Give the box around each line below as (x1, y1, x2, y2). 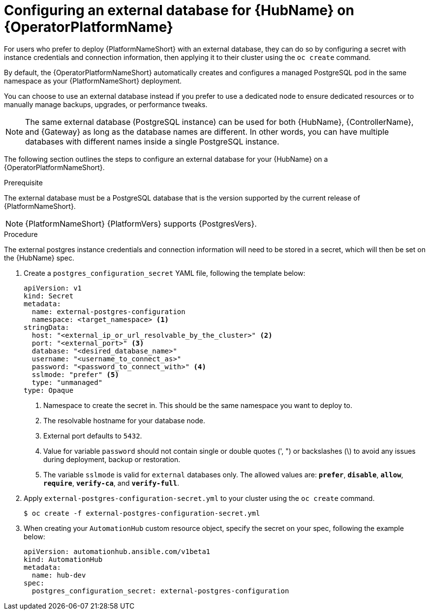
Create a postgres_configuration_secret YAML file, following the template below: (24, 268, 306, 277)
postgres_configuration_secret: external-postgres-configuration (31, 586, 289, 595)
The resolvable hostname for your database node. (43, 416, 206, 425)
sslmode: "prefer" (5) (31, 370, 119, 379)
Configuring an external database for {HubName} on (4, 2, 354, 19)
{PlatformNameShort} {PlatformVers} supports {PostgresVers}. (25, 218, 257, 229)
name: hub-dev (31, 571, 86, 579)
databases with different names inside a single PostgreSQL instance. (25, 136, 279, 146)
